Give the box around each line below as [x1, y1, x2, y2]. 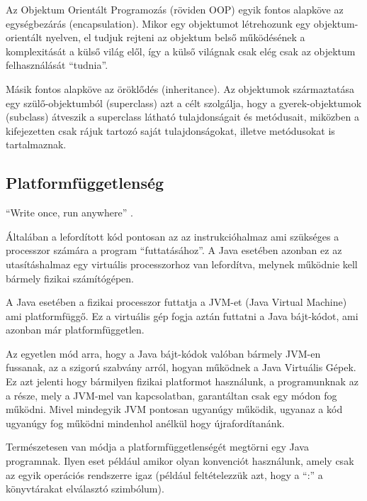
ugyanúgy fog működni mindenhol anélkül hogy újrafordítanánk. [6, 415, 285, 430]
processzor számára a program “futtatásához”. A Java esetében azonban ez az [6, 243, 342, 258]
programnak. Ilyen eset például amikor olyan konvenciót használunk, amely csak [6, 453, 354, 468]
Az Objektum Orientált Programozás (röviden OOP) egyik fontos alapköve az [6, 2, 344, 16]
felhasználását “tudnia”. [6, 57, 108, 72]
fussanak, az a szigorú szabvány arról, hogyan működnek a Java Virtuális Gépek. [6, 360, 356, 375]
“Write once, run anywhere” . [6, 205, 133, 220]
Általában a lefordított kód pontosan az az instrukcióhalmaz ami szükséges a [6, 229, 339, 243]
